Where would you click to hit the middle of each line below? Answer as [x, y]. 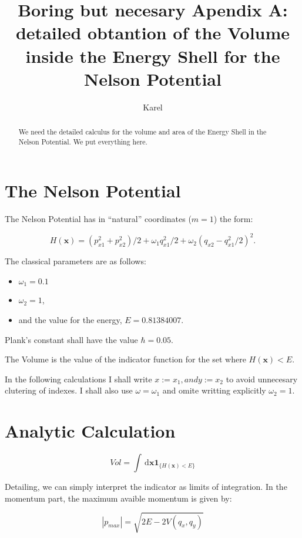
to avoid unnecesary [262, 379]
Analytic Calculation [90, 431]
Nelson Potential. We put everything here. [83, 141]
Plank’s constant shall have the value [71, 339]
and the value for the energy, [70, 320]
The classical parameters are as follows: [75, 261]
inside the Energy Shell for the [153, 56]
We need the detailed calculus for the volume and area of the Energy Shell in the [142, 132]
